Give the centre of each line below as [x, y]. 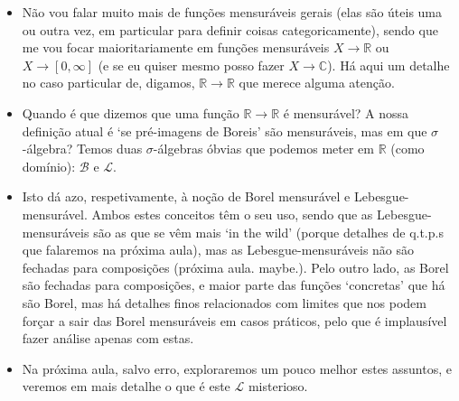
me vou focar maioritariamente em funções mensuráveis [176, 47]
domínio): [49, 166]
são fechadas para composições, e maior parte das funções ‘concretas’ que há [234, 285]
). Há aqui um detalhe [389, 65]
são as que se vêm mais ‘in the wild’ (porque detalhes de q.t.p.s [268, 232]
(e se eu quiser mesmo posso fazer [191, 65]
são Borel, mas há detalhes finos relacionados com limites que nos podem [224, 302]
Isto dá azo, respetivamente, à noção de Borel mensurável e [186, 196]
